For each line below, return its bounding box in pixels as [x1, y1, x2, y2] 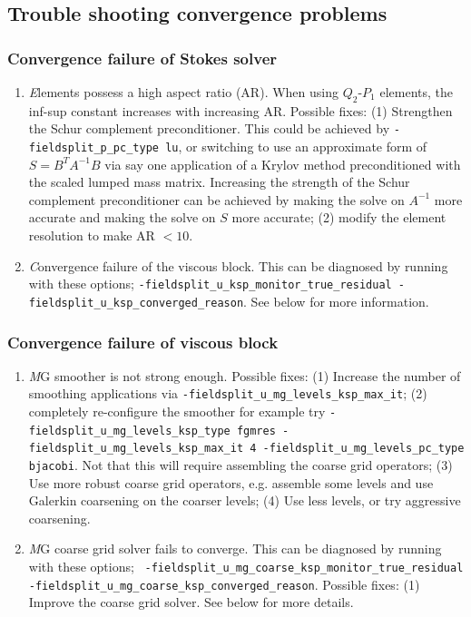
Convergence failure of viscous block [7, 330, 279, 353]
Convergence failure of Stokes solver [7, 46, 278, 69]
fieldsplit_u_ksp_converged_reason [28, 296, 244, 309]
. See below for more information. [243, 291, 429, 310]
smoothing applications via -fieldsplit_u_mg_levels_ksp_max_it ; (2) [28, 384, 427, 403]
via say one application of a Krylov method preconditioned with [104, 154, 461, 173]
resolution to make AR [28, 226, 155, 245]
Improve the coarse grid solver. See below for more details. [28, 593, 354, 612]
